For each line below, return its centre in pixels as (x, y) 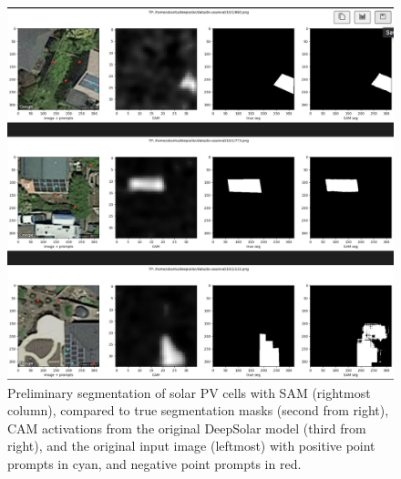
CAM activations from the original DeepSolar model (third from (187, 428)
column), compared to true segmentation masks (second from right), (198, 410)
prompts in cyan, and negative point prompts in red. (154, 464)
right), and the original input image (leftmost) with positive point (191, 446)
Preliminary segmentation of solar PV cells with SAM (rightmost (189, 392)
